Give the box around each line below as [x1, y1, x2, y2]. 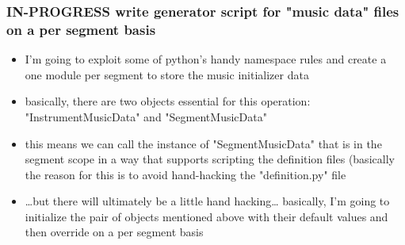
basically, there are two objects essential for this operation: [25, 93, 311, 109]
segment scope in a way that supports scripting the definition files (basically [25, 151, 395, 167]
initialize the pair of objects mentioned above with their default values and [25, 208, 388, 224]
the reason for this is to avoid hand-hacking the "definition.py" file [25, 166, 346, 182]
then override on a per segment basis [25, 224, 204, 240]
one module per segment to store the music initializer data [25, 66, 309, 82]
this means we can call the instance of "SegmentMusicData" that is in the [25, 135, 382, 151]
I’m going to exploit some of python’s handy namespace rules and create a [25, 51, 387, 67]
